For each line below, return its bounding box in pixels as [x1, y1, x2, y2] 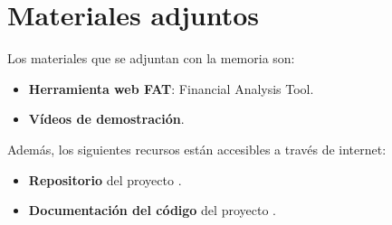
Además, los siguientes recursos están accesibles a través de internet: [7, 139, 387, 158]
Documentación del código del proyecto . [28, 201, 276, 220]
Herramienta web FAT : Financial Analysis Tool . [28, 79, 314, 98]
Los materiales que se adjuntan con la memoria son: [7, 49, 295, 68]
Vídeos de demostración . [28, 109, 185, 128]
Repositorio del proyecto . [28, 170, 182, 189]
